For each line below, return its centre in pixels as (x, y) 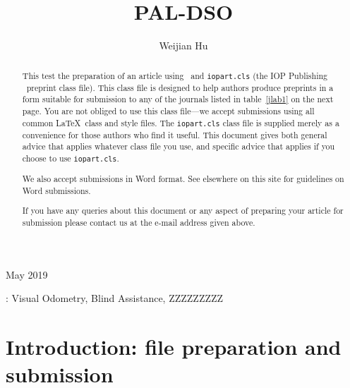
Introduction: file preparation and (174, 346)
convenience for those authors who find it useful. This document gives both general (175, 134)
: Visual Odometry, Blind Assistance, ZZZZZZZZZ (115, 298)
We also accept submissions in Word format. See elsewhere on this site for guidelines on (183, 179)
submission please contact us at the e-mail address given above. (139, 222)
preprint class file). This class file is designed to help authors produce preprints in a (180, 87)
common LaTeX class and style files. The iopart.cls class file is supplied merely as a (181, 122)
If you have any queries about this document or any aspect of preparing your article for (183, 211)
